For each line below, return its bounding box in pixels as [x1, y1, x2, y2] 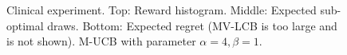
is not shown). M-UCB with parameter [6, 33, 196, 49]
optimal [6, 17, 44, 33]
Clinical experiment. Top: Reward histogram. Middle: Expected [6, 2, 317, 18]
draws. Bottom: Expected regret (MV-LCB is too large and [47, 17, 337, 33]
